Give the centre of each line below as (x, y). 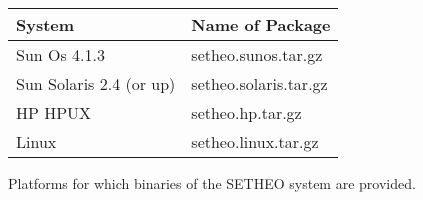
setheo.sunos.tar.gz (257, 54)
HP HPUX (54, 112)
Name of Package (261, 24)
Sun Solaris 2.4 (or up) (96, 83)
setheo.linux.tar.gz (255, 141)
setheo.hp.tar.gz (246, 112)
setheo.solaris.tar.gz (259, 83)
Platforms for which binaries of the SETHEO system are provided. (212, 183)
